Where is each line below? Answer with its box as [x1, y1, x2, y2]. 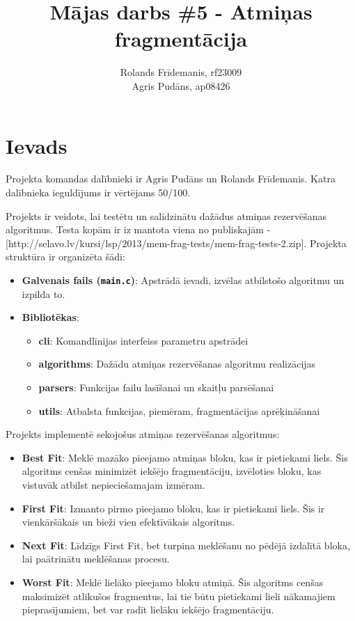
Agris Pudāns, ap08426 [132, 78, 230, 93]
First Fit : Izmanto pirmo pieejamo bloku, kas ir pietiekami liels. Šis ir [22, 501, 325, 515]
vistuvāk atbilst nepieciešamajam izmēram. [22, 478, 205, 492]
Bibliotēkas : [22, 310, 79, 324]
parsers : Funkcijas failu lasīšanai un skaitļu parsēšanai [38, 380, 274, 395]
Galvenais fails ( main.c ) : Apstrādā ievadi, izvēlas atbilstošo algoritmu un [22, 273, 345, 287]
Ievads [6, 131, 68, 159]
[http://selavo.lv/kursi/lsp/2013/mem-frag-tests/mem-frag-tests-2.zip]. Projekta [6, 235, 347, 250]
